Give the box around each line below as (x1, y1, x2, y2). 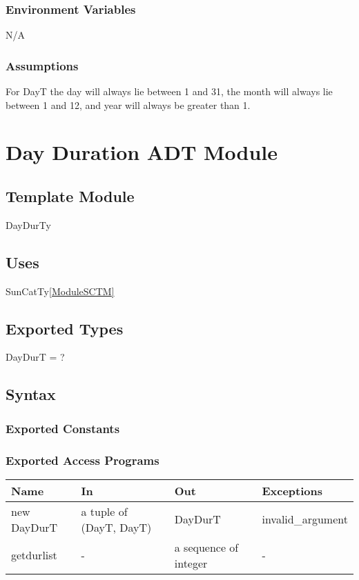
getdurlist (11, 547, 57, 563)
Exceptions (262, 482, 323, 499)
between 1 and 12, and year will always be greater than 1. (6, 97, 251, 112)
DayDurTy (6, 217, 51, 232)
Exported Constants (6, 419, 120, 437)
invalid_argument (262, 511, 348, 528)
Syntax (6, 383, 56, 405)
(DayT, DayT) (81, 519, 152, 535)
